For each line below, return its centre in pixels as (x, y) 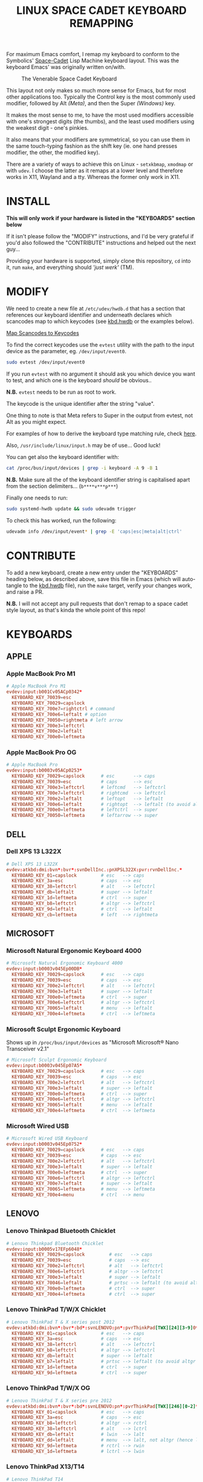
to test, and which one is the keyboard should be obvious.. (79, 380)
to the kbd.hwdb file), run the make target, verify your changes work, (108, 585)
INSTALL (28, 202)
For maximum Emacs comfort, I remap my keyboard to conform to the (93, 54)
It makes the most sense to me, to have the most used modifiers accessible (100, 115)
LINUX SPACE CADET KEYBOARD (101, 11)
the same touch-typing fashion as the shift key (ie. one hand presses (92, 146)
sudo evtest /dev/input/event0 (46, 362)
